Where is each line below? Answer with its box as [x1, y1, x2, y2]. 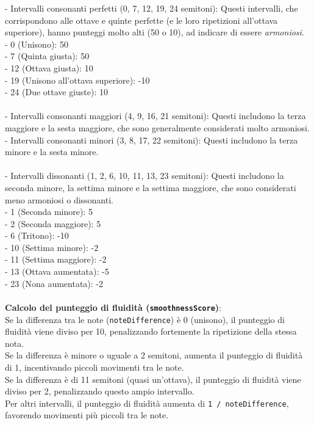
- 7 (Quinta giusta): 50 [5, 49, 90, 62]
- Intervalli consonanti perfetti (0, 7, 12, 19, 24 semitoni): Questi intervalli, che [5, 2, 298, 14]
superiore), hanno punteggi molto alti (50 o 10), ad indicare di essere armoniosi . [5, 26, 304, 38]
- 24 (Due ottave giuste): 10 [5, 85, 109, 98]
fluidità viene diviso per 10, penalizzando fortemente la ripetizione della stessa [5, 325, 297, 338]
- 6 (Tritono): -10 [5, 229, 69, 242]
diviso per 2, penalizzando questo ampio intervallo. [5, 385, 194, 398]
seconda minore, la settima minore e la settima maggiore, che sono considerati [5, 181, 296, 194]
